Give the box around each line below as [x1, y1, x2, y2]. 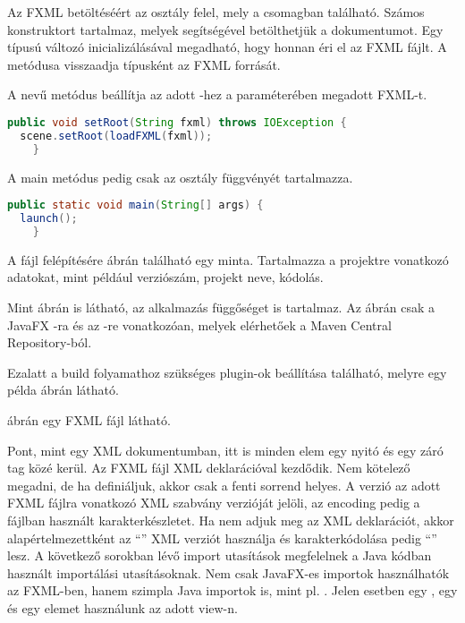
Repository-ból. [7, 333, 92, 352]
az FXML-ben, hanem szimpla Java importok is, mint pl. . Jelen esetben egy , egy [7, 581, 458, 600]
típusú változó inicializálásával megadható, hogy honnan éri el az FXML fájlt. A [7, 38, 447, 56]
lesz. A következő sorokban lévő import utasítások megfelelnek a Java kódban [7, 546, 432, 565]
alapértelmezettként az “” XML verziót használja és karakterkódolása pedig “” [7, 528, 437, 547]
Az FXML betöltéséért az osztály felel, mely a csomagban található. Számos [7, 3, 425, 21]
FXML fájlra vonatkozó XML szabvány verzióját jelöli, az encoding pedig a [7, 493, 420, 512]
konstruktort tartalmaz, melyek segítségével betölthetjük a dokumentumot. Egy [7, 20, 444, 38]
